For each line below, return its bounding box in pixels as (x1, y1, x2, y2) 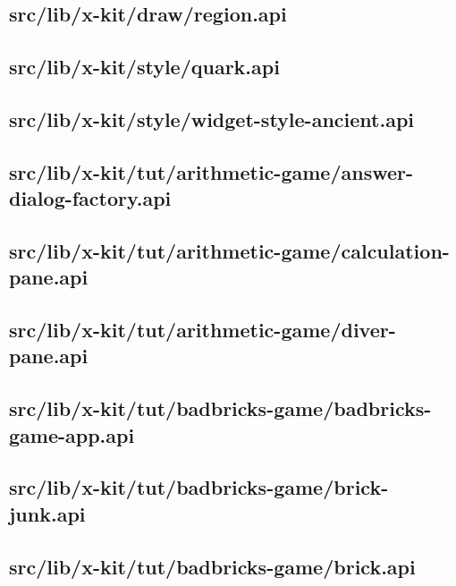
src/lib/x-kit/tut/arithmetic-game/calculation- (9, 236, 450, 264)
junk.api (9, 499, 86, 527)
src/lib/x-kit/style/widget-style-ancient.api (9, 105, 415, 132)
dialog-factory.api (9, 184, 172, 212)
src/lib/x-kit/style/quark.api (9, 53, 280, 81)
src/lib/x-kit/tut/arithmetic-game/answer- (9, 157, 414, 185)
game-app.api (9, 420, 135, 448)
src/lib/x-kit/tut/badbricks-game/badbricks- (9, 395, 432, 422)
